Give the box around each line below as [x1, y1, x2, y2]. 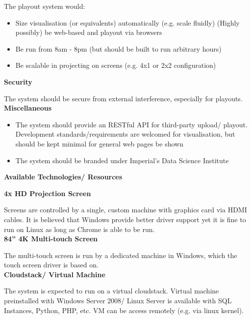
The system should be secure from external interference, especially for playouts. [4, 93, 243, 103]
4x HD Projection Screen [4, 188, 91, 198]
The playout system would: [4, 1, 85, 11]
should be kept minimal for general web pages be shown [15, 138, 183, 148]
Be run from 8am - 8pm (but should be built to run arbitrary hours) [15, 43, 222, 54]
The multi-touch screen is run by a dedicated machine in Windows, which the [4, 250, 237, 260]
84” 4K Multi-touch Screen [4, 233, 98, 244]
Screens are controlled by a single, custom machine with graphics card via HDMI [4, 204, 247, 215]
